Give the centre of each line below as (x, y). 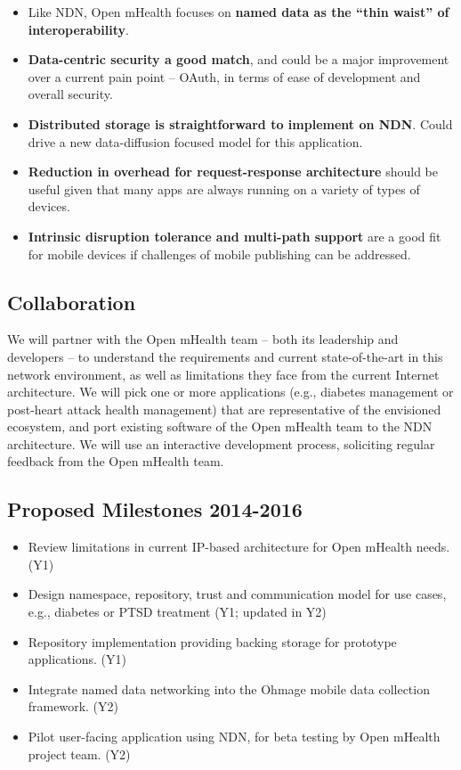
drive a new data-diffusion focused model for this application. (195, 141)
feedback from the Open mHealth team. (116, 461)
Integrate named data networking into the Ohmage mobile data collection (229, 688)
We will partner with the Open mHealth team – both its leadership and (203, 339)
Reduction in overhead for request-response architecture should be (233, 172)
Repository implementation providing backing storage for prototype (212, 641)
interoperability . (78, 29)
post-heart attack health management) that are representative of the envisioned (224, 409)
